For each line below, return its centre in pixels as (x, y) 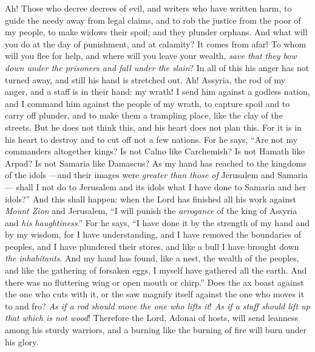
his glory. (22, 341)
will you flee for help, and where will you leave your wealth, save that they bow (151, 56)
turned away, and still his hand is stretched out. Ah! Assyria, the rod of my (145, 79)
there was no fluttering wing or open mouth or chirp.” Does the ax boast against (154, 282)
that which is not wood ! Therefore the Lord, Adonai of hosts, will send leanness (152, 318)
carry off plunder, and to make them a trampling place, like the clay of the (144, 115)
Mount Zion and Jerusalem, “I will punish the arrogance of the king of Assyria (151, 211)
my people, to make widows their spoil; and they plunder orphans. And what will (156, 32)
